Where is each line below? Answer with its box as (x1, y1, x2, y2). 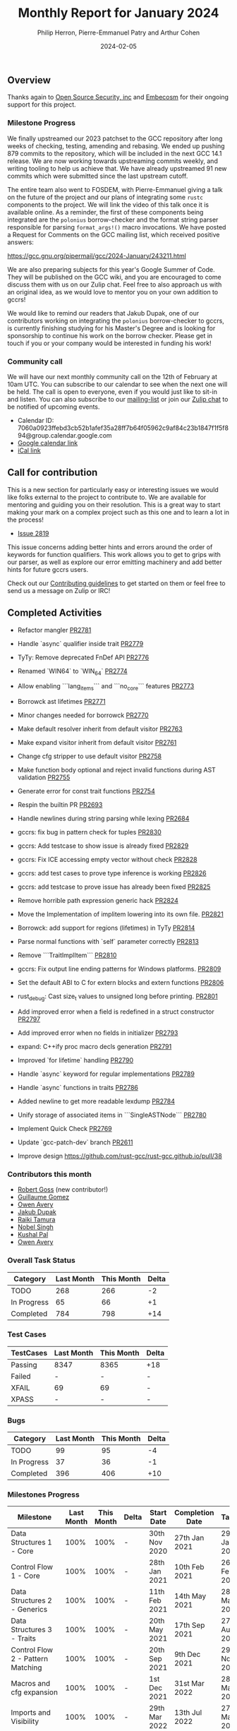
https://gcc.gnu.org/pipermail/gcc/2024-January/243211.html (7, 251, 187, 260)
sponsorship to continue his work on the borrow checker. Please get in (7, 331, 213, 340)
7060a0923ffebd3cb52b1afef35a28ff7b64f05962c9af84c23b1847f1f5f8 (17, 424, 229, 432)
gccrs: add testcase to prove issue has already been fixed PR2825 (17, 882, 211, 891)
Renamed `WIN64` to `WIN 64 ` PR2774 (17, 666, 128, 677)
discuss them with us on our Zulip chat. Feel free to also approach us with (7, 280, 222, 289)
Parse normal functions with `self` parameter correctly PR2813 (17, 938, 199, 946)
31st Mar (174, 1679, 205, 1689)
